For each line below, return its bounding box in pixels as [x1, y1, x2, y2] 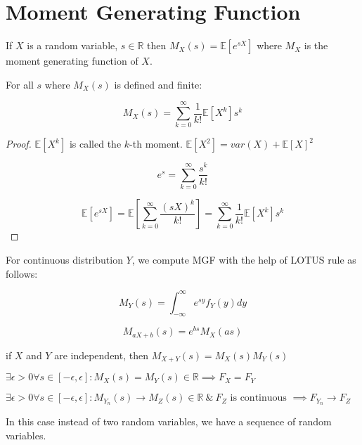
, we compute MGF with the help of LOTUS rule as [131, 252, 356, 266]
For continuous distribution [6, 252, 123, 266]
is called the [69, 136, 122, 151]
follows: [6, 266, 38, 280]
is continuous [230, 393, 287, 404]
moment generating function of [6, 53, 138, 68]
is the [304, 38, 328, 53]
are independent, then [54, 347, 148, 362]
